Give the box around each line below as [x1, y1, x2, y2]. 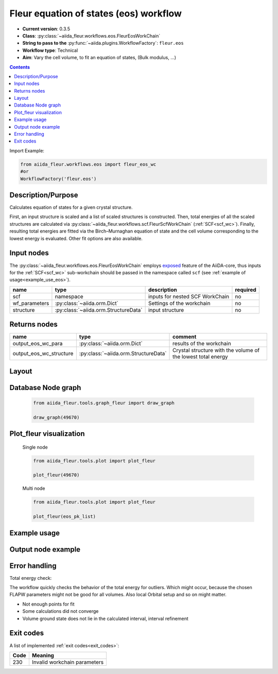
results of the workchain [172, 340, 231, 347]
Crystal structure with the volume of [172, 347, 260, 354]
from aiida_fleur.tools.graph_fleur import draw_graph [33, 400, 175, 406]
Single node [22, 444, 48, 450]
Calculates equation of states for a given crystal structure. [9, 204, 133, 210]
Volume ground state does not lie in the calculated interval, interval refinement [22, 615, 189, 622]
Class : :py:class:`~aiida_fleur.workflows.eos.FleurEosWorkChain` [22, 32, 161, 39]
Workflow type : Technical [22, 47, 78, 54]
